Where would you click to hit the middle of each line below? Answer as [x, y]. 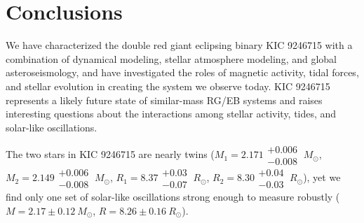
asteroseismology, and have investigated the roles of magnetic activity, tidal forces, [182, 72]
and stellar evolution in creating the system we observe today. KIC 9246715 [168, 86]
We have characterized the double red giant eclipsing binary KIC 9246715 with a [179, 45]
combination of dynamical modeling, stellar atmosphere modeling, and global [171, 58]
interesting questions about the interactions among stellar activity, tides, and [171, 114]
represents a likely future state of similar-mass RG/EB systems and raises [164, 100]
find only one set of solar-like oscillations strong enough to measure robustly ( [173, 197]
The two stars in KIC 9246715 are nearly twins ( [110, 154]
